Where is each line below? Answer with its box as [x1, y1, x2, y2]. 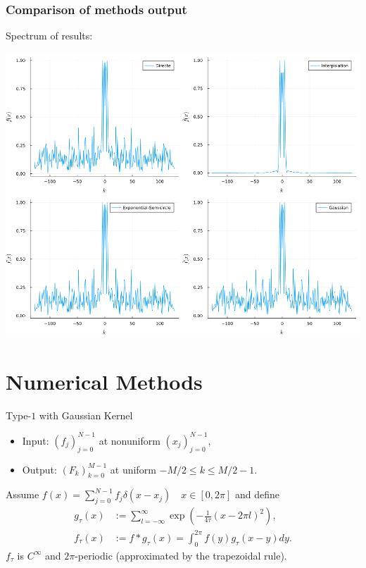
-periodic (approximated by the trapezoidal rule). [75, 548, 287, 562]
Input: [22, 433, 49, 447]
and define [234, 487, 279, 502]
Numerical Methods [6, 366, 203, 395]
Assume [6, 487, 39, 502]
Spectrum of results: [6, 28, 93, 43]
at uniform [110, 462, 156, 476]
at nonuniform [99, 433, 160, 447]
